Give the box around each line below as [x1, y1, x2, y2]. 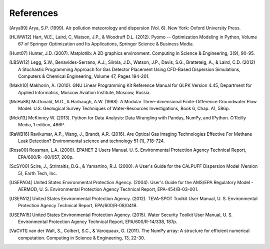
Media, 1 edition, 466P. [18, 122, 65, 128]
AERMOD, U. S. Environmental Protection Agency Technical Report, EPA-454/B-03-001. [18, 186, 198, 192]
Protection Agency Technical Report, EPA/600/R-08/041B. [18, 203, 138, 209]
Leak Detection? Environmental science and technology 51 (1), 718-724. [18, 138, 165, 144]
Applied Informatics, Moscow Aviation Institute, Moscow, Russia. [18, 89, 151, 95]
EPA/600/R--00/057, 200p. [18, 154, 74, 160]
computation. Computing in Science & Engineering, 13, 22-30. [18, 235, 145, 241]
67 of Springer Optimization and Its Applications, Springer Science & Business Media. [18, 41, 194, 47]
